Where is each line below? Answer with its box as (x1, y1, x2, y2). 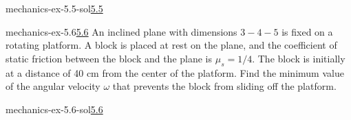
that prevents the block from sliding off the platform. (112, 79, 337, 93)
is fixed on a (281, 24, 333, 38)
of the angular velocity (6, 79, 100, 93)
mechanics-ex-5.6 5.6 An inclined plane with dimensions (6, 24, 237, 38)
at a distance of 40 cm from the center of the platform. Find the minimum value (6, 65, 344, 80)
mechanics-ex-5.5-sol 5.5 (6, 1, 103, 15)
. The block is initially (252, 51, 345, 65)
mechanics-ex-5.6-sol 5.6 (6, 101, 103, 116)
